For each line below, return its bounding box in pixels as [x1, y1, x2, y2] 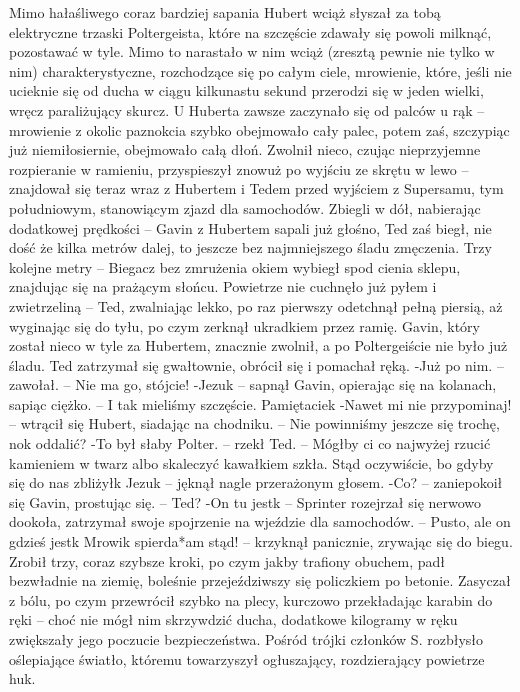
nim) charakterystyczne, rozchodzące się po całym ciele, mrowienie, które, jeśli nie [9, 60, 512, 81]
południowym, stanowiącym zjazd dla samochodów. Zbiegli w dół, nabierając [9, 197, 481, 218]
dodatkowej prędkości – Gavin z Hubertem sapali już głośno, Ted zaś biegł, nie [9, 217, 492, 238]
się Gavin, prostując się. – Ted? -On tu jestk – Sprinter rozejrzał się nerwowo [9, 491, 482, 512]
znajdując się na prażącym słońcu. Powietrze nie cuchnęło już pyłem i [9, 276, 437, 297]
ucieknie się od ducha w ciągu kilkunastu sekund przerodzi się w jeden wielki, [9, 80, 484, 101]
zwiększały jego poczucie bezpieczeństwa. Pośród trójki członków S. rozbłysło [9, 629, 483, 649]
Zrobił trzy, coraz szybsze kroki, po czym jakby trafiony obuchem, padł [9, 550, 445, 571]
